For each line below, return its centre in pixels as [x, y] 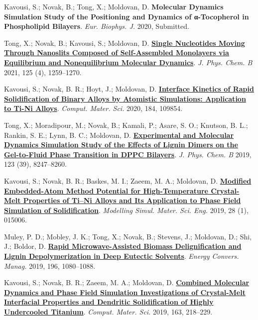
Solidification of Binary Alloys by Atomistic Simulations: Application [125, 98]
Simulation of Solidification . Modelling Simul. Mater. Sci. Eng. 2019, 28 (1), [126, 210]
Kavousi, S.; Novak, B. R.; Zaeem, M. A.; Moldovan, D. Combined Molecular [127, 282]
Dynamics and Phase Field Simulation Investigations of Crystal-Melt [125, 292]
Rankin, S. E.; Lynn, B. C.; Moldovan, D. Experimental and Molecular [119, 135]
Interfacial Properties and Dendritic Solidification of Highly [109, 302]
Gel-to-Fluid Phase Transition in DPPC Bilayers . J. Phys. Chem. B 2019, [128, 154]
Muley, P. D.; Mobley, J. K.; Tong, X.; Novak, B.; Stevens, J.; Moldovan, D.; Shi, [128, 236]
